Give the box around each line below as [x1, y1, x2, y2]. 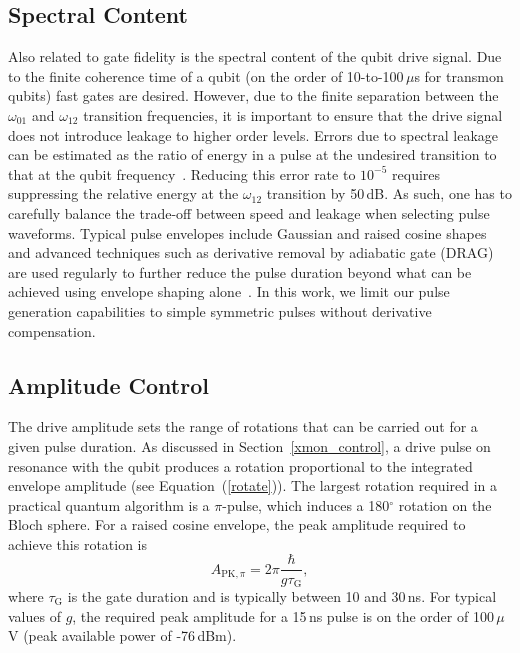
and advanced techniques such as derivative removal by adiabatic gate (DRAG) [8, 242, 494, 263]
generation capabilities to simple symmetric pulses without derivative [8, 300, 432, 321]
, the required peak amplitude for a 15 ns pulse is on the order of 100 [72, 605, 494, 626]
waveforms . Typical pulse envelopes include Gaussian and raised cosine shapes [8, 222, 487, 243]
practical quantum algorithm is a [8, 494, 210, 515]
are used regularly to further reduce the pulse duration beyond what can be [8, 261, 472, 282]
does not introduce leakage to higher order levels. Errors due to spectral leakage [8, 124, 499, 145]
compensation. [8, 320, 96, 341]
